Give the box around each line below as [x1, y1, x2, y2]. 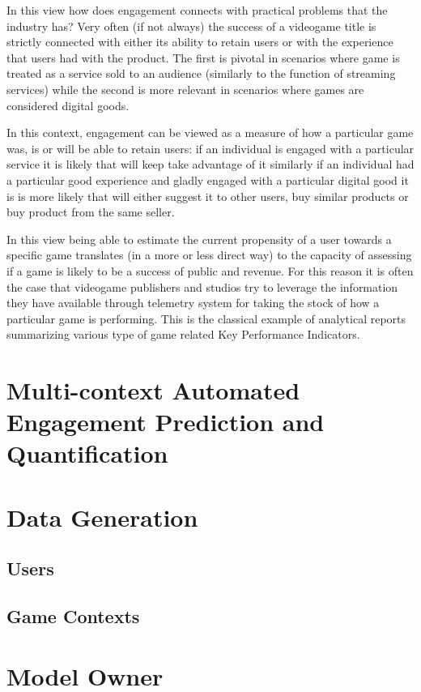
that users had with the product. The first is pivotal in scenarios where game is [6, 49, 400, 66]
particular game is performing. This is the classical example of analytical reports [6, 310, 406, 327]
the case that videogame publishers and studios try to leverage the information [6, 278, 398, 295]
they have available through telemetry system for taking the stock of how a [6, 294, 380, 311]
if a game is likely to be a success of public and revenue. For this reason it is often [6, 262, 414, 279]
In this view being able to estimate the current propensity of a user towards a [6, 230, 392, 247]
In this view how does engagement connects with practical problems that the [6, 2, 388, 18]
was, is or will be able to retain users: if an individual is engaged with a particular [6, 139, 415, 156]
